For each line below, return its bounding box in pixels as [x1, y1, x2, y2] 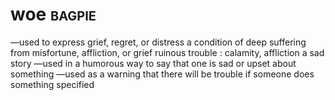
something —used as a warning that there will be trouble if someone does [10, 68, 315, 80]
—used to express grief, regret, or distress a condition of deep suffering [10, 36, 307, 48]
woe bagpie [10, 3, 97, 26]
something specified [10, 78, 95, 90]
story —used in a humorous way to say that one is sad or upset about [10, 57, 297, 69]
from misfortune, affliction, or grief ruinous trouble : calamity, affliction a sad [10, 46, 325, 58]
